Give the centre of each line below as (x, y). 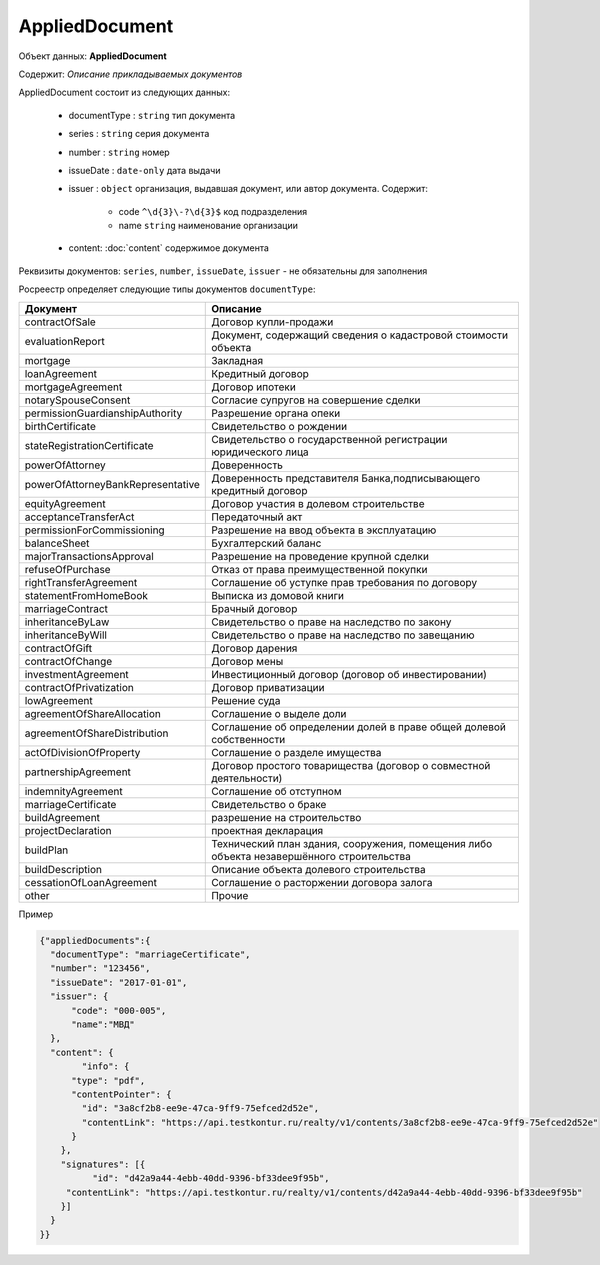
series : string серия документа (139, 134)
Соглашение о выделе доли (279, 713)
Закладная (237, 360)
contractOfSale (60, 322)
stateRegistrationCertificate (89, 445)
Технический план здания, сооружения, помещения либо (352, 843)
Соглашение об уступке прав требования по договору (344, 582)
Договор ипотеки (254, 387)
